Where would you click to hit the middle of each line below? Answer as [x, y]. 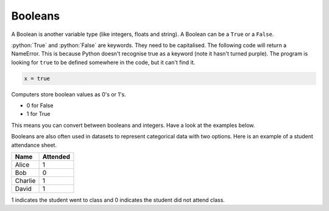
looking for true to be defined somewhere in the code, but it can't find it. [103, 62]
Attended [56, 157]
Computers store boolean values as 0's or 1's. [69, 94]
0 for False [40, 105]
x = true [37, 78]
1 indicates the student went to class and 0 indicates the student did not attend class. [118, 200]
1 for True [38, 114]
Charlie [25, 181]
